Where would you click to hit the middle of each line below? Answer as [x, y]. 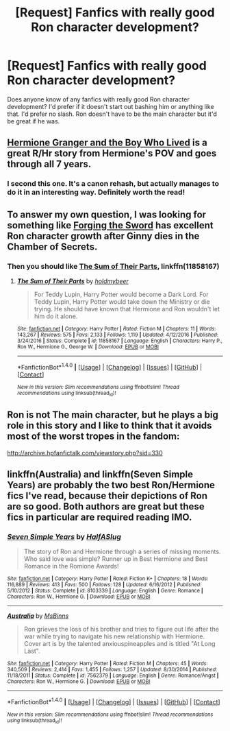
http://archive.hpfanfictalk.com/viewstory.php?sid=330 [85, 453]
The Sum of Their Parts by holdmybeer [73, 281]
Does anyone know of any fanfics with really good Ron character [98, 99]
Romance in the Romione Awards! [71, 566]
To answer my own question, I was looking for [107, 214]
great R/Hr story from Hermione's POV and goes [112, 153]
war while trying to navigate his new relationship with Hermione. [114, 636]
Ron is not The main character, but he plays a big [113, 415]
